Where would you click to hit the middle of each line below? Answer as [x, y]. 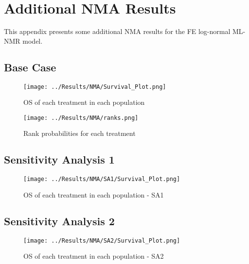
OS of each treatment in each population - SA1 [94, 194]
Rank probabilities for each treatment [80, 133]
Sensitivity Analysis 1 [59, 159]
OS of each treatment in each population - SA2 [94, 256]
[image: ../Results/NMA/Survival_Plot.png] [95, 87]
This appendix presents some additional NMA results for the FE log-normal [117, 31]
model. [33, 41]
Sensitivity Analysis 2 [59, 221]
